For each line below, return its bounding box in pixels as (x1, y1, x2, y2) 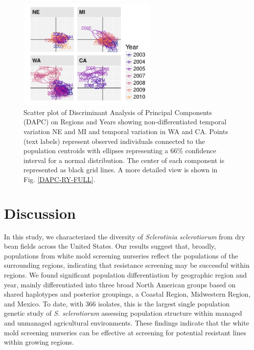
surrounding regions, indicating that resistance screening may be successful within (4, 260, 250, 270)
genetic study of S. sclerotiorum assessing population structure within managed (4, 308, 242, 318)
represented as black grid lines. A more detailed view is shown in (23, 164, 218, 175)
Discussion (4, 203, 76, 223)
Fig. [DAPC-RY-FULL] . (23, 174, 95, 184)
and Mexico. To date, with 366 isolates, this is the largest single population (4, 298, 230, 308)
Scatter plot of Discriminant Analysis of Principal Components (23, 107, 212, 117)
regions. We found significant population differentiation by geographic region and (4, 269, 247, 280)
